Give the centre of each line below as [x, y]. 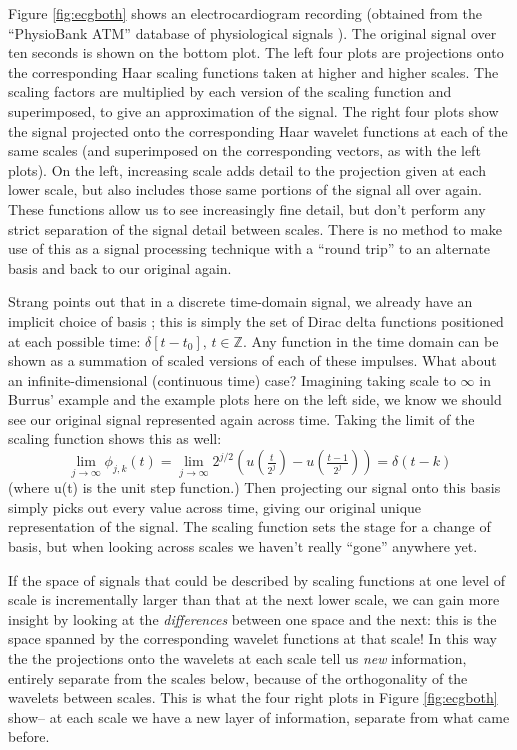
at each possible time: [74, 340]
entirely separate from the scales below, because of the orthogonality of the [238, 677]
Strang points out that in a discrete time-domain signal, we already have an [240, 301]
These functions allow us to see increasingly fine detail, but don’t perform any [247, 208]
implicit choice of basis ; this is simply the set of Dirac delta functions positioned [256, 320]
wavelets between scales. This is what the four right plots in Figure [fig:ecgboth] [253, 697]
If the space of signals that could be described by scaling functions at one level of [257, 579]
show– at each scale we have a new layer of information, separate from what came [259, 716]
